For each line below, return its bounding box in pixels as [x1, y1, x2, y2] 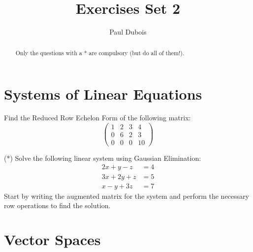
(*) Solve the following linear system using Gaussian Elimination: [4, 152, 201, 163]
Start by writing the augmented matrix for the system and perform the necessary [4, 190, 249, 201]
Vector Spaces [4, 229, 101, 249]
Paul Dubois [109, 27, 147, 37]
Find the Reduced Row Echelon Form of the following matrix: [4, 112, 191, 123]
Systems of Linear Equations [4, 84, 202, 104]
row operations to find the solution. [4, 200, 111, 211]
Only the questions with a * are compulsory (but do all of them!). [15, 48, 185, 57]
